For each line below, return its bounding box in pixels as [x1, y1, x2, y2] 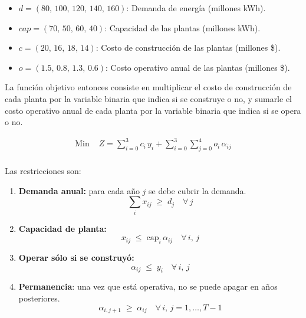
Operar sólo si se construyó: [18, 251, 134, 264]
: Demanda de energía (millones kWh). [126, 2, 266, 14]
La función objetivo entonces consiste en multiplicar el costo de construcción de [5, 81, 292, 93]
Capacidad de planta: [18, 222, 107, 234]
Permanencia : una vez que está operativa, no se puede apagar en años [18, 280, 278, 293]
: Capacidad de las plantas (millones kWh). [104, 21, 261, 34]
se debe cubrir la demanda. [149, 184, 246, 196]
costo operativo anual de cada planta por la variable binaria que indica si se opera [5, 104, 301, 116]
